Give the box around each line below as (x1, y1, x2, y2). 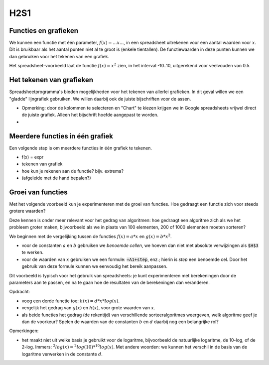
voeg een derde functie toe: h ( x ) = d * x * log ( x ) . (21, 298, 120, 304)
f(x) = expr (21, 154, 44, 160)
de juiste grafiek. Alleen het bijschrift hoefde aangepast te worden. (21, 112, 159, 118)
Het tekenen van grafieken (9, 76, 94, 84)
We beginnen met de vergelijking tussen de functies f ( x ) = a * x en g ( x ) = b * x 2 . (9, 233, 172, 239)
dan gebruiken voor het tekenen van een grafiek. (9, 53, 110, 59)
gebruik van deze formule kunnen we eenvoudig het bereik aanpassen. (21, 263, 168, 269)
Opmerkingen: (9, 328, 39, 334)
